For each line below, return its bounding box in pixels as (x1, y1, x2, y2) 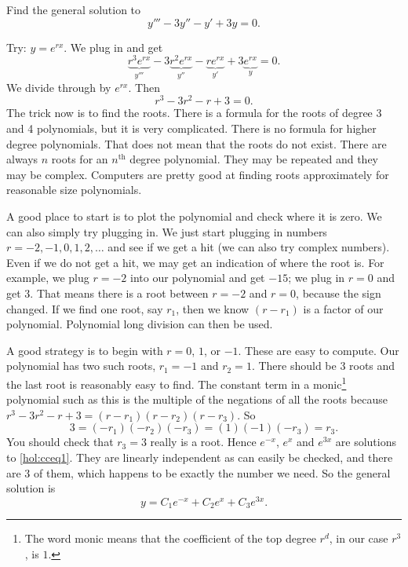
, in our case (329, 530, 388, 547)
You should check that (6, 433, 114, 450)
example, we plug (6, 269, 89, 286)
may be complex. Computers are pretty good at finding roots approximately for (6, 166, 389, 182)
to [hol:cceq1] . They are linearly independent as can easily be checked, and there (6, 448, 393, 465)
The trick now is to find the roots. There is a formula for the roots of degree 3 (6, 104, 382, 121)
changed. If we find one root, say (6, 300, 163, 316)
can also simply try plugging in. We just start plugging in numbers (6, 223, 327, 240)
